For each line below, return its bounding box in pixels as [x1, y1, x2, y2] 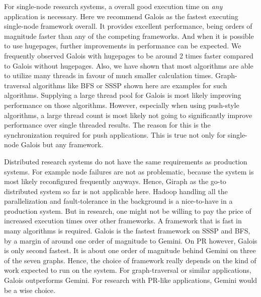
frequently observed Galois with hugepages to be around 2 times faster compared [4, 50, 253, 61]
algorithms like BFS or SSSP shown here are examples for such [33, 80, 227, 90]
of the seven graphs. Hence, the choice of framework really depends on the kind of [4, 255, 256, 265]
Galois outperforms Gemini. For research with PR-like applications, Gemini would [4, 275, 257, 285]
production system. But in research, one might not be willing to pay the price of [4, 205, 251, 216]
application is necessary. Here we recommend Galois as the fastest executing [4, 11, 238, 21]
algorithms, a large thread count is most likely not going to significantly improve [4, 109, 252, 120]
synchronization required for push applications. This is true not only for [4, 129, 226, 140]
